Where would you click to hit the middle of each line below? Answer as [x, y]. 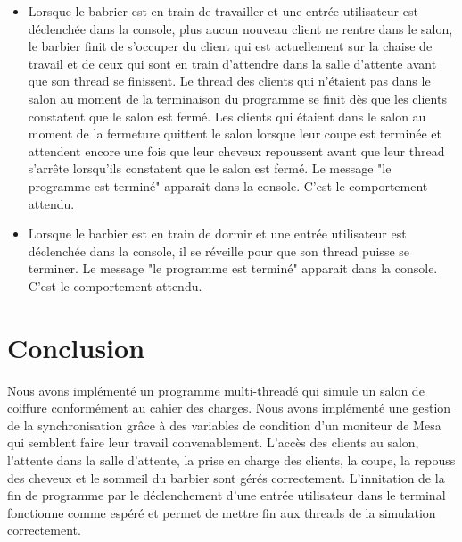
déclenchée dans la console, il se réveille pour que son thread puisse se [219, 250]
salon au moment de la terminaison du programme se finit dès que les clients [237, 98]
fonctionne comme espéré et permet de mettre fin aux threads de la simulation [222, 512]
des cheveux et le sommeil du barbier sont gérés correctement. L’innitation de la [226, 477]
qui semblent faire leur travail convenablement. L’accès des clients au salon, [213, 442]
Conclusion [76, 347]
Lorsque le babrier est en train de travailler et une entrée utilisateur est [223, 11]
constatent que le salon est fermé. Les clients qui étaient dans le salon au [227, 116]
